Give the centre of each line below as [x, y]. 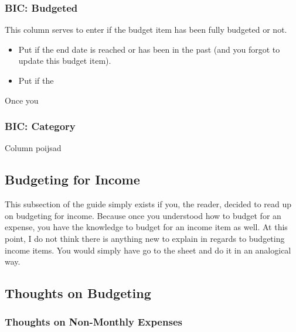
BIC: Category [40, 126]
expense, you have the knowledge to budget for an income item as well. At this [146, 227]
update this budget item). [65, 61]
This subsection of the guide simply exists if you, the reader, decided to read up [148, 204]
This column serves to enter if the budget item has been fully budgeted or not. [146, 30]
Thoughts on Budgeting [78, 293]
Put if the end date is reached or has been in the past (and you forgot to [149, 49]
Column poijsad [33, 148]
